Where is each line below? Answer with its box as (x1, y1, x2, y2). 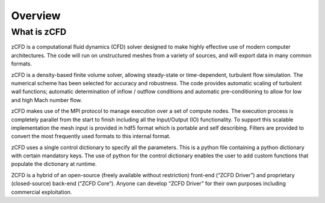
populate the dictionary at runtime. (11, 160, 97, 168)
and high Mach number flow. (11, 96, 82, 103)
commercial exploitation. (11, 188, 72, 195)
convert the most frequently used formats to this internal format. (11, 133, 171, 140)
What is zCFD (11, 26, 67, 37)
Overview (11, 9, 61, 22)
